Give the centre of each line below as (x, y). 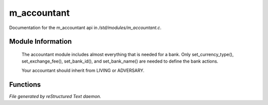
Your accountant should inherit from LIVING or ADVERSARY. (83, 70)
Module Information (40, 42)
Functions (25, 85)
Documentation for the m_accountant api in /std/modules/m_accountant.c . (85, 28)
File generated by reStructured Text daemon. (55, 96)
